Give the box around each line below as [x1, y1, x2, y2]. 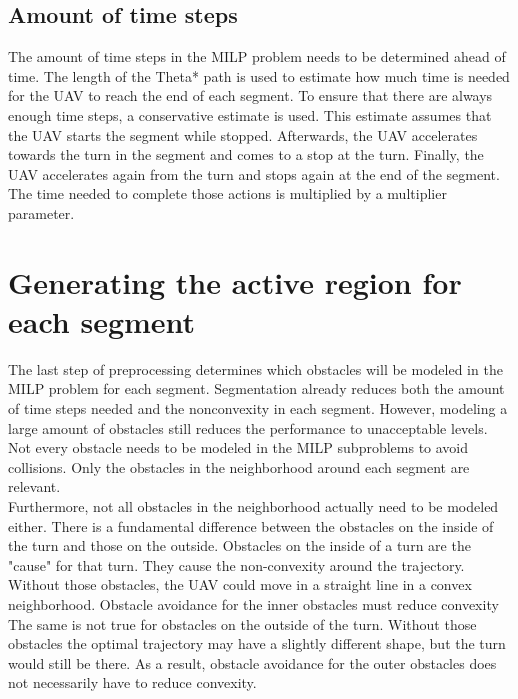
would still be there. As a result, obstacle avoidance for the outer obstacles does [8, 652, 497, 673]
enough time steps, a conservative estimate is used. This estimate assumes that [8, 104, 492, 125]
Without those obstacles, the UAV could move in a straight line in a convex [8, 574, 472, 595]
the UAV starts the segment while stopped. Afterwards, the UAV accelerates [8, 124, 478, 145]
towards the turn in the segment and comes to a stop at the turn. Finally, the [8, 144, 484, 165]
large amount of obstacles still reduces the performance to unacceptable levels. [8, 417, 488, 438]
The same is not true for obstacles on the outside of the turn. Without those [8, 613, 477, 634]
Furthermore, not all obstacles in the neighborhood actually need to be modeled [8, 496, 499, 517]
